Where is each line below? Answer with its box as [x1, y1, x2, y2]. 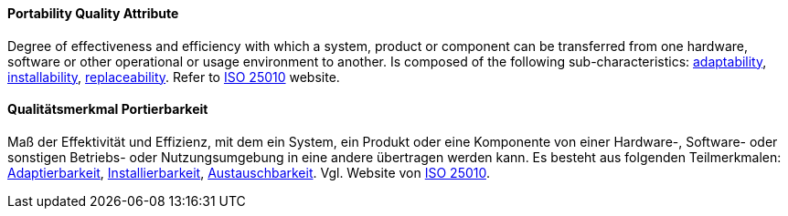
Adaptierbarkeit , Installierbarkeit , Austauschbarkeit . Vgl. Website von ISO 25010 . [7, 164, 490, 180]
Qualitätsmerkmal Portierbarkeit [7, 101, 208, 118]
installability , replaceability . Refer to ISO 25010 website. [7, 68, 340, 85]
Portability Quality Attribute [7, 5, 179, 21]
